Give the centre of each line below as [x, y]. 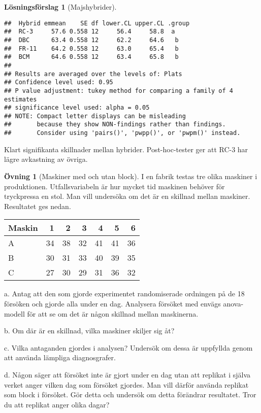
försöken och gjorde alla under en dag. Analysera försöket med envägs [112, 303]
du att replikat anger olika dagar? [57, 404]
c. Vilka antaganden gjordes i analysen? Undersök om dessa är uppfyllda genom [128, 347]
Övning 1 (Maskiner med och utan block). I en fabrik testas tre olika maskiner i [131, 176]
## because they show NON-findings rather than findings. [115, 125]
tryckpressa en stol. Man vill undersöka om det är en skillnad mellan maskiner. [127, 196]
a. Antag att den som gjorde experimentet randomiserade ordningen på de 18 [124, 294]
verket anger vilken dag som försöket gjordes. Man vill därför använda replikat [126, 384]
